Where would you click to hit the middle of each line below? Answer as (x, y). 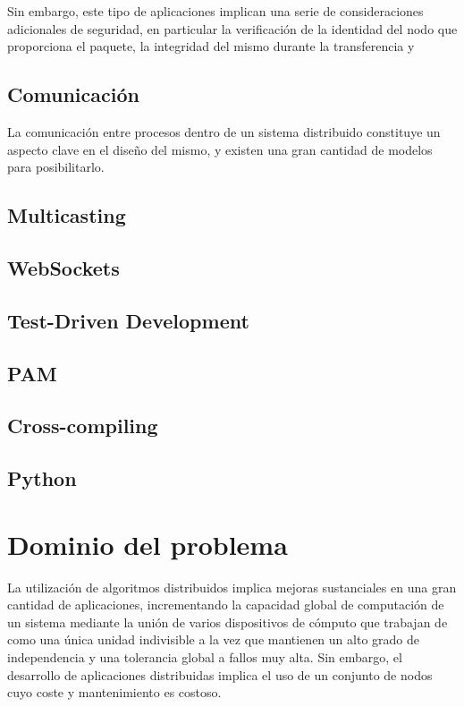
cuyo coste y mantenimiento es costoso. (114, 692)
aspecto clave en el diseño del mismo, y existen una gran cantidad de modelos (220, 149)
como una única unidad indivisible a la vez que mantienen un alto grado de (213, 639)
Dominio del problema (148, 544)
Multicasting (67, 215)
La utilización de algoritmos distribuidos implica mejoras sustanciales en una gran (232, 587)
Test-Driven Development (128, 320)
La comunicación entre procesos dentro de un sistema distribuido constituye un (224, 131)
